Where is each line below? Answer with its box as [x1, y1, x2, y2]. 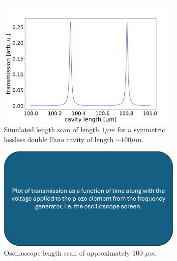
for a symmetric [117, 124, 165, 135]
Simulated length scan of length [4, 124, 99, 135]
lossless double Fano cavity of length [4, 134, 114, 144]
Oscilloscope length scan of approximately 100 [4, 248, 143, 258]
